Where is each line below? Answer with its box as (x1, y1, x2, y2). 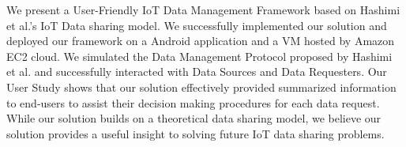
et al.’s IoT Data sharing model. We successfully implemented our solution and (6, 17, 387, 33)
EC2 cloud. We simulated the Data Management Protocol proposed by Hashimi (6, 47, 393, 64)
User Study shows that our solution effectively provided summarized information (6, 78, 397, 95)
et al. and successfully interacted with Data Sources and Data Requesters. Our (6, 63, 387, 80)
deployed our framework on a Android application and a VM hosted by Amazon (6, 32, 395, 49)
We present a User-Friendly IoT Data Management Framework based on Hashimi (6, 2, 400, 17)
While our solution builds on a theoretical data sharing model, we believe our (6, 110, 382, 126)
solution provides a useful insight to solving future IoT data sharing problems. (6, 125, 385, 141)
